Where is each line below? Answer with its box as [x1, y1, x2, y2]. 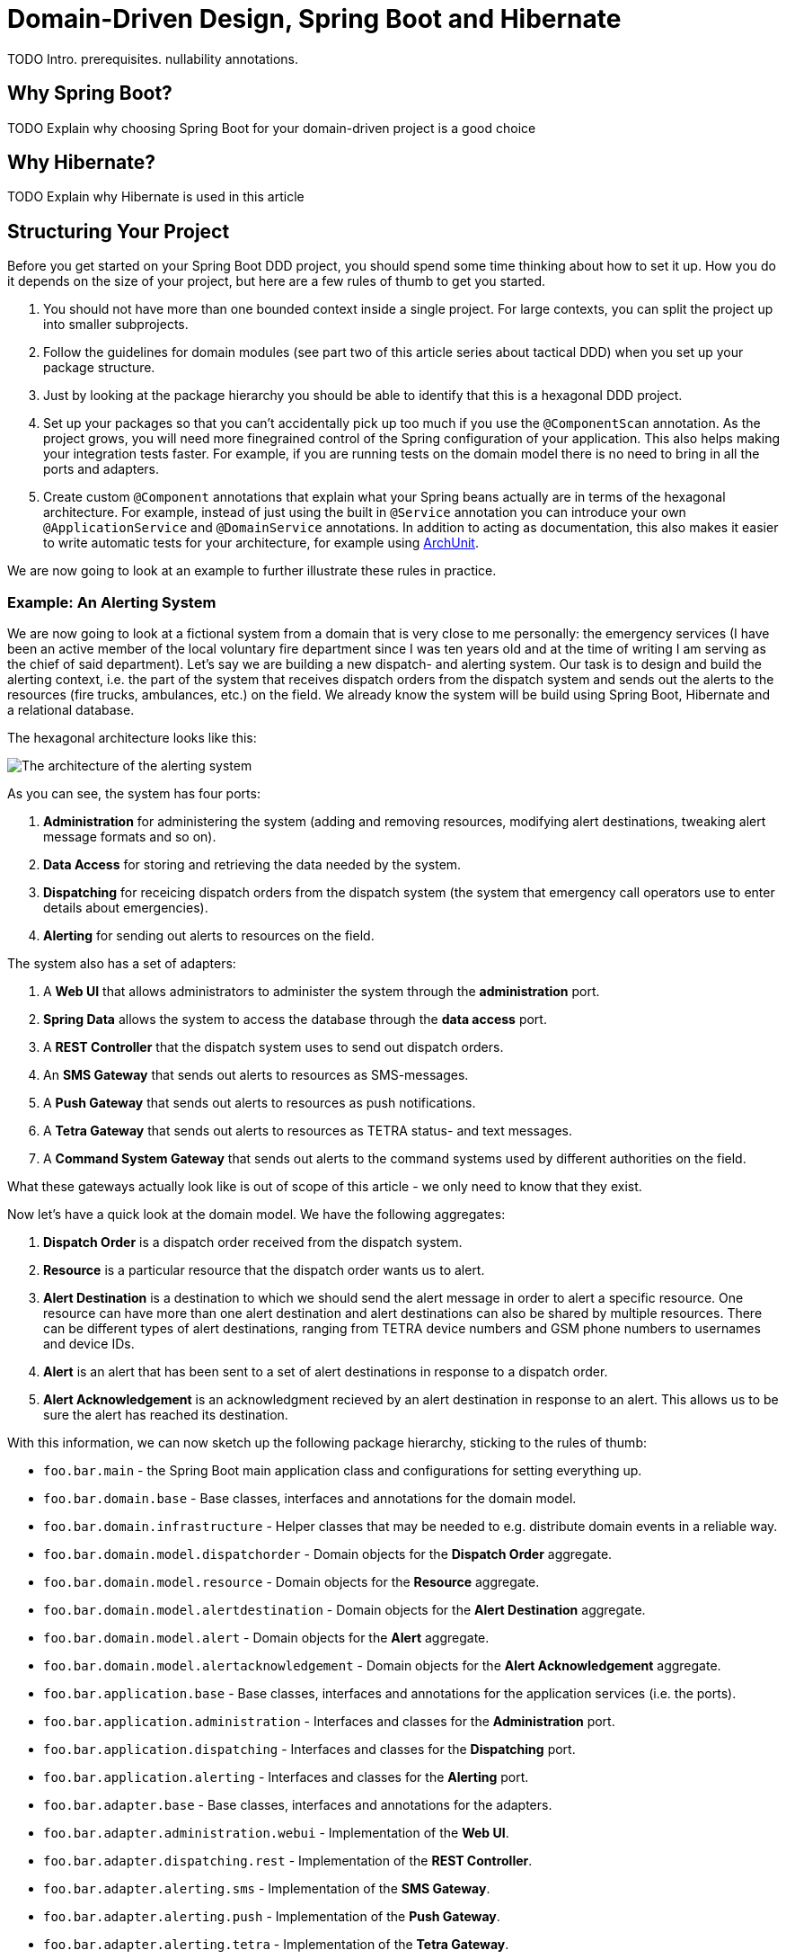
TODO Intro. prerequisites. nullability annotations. [7, 50, 299, 67]
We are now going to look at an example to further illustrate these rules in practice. [7, 563, 497, 579]
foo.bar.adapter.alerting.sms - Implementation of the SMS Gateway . [43, 1881, 490, 1897]
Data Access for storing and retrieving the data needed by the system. [43, 857, 462, 873]
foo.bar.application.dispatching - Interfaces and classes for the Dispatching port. [43, 1741, 576, 1758]
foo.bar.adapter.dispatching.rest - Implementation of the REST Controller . [43, 1853, 533, 1869]
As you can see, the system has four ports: [7, 786, 261, 802]
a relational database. [7, 702, 135, 718]
